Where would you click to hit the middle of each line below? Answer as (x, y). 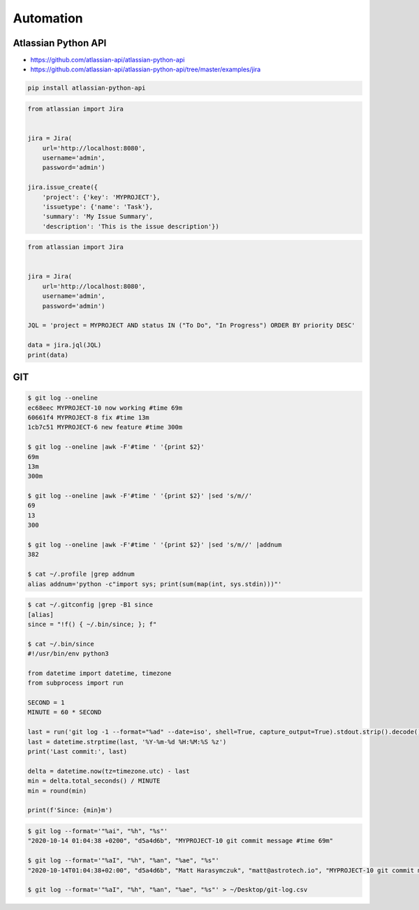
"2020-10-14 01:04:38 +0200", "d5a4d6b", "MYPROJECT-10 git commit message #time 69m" (181, 841)
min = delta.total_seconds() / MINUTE (94, 781)
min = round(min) (57, 791)
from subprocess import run (75, 683)
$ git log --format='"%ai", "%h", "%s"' (97, 831)
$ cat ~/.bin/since (61, 644)
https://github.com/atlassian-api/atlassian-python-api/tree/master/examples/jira (146, 69)
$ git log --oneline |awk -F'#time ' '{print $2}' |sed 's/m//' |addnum (155, 545)
